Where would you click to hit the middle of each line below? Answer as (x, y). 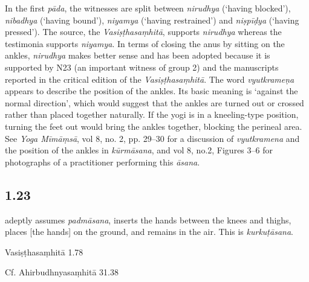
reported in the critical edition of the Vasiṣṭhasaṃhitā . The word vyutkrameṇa (150, 79)
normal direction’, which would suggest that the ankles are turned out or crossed (154, 102)
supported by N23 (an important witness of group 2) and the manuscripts (142, 67)
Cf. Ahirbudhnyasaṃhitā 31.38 (62, 272)
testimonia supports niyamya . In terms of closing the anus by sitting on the (145, 43)
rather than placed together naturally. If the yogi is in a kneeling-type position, (152, 114)
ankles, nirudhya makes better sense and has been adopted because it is (138, 55)
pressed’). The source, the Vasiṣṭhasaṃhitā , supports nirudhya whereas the (143, 32)
